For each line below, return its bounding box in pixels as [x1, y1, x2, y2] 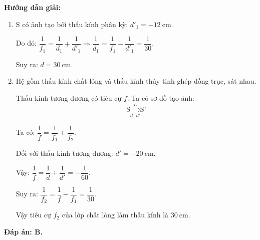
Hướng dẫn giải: [4, 2, 61, 12]
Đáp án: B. [4, 226, 43, 236]
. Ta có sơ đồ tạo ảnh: [127, 92, 194, 103]
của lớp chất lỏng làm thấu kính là [62, 209, 169, 220]
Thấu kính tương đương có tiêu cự [16, 92, 122, 103]
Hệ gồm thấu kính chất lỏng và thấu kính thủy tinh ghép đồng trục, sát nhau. [16, 76, 256, 86]
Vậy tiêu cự [16, 209, 51, 220]
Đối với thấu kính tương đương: [16, 148, 113, 158]
